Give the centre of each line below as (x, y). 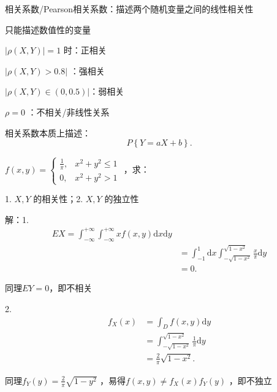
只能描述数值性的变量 (48, 29)
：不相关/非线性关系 (69, 112)
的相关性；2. (58, 199)
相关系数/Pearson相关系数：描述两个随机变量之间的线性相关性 (129, 9)
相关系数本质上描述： (48, 132)
